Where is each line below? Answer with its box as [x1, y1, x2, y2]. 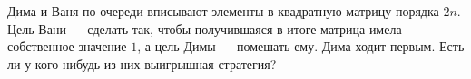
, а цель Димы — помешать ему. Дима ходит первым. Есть [137, 37, 465, 56]
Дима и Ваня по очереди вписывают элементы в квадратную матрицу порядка [7, 2, 439, 20]
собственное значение [7, 37, 127, 56]
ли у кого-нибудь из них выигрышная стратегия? [7, 54, 277, 73]
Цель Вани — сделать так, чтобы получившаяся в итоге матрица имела [7, 19, 402, 38]
